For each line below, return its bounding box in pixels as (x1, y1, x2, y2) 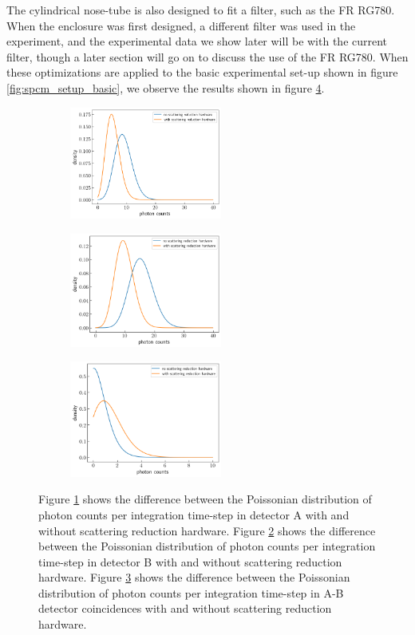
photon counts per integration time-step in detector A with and (38, 506, 350, 523)
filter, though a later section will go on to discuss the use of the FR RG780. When (6, 48, 409, 65)
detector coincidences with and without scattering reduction (38, 600, 332, 617)
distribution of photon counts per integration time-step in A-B (38, 584, 344, 601)
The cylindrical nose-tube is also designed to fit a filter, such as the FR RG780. (6, 2, 395, 18)
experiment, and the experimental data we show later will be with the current (6, 33, 388, 49)
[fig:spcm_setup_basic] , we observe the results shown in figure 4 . (6, 79, 325, 96)
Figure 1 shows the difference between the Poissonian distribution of (38, 491, 372, 507)
